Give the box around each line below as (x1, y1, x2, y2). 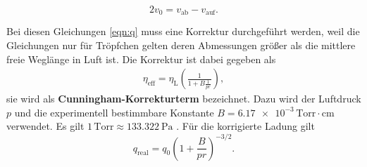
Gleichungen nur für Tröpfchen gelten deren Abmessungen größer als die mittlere (6, 38, 356, 53)
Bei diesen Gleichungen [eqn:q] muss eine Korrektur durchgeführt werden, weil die (6, 24, 360, 39)
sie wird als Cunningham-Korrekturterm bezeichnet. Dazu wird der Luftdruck (6, 91, 361, 106)
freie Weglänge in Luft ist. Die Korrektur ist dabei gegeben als (6, 51, 276, 66)
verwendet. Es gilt (6, 119, 85, 133)
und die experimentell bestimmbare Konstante (14, 105, 214, 119)
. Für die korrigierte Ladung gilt (176, 119, 315, 133)
